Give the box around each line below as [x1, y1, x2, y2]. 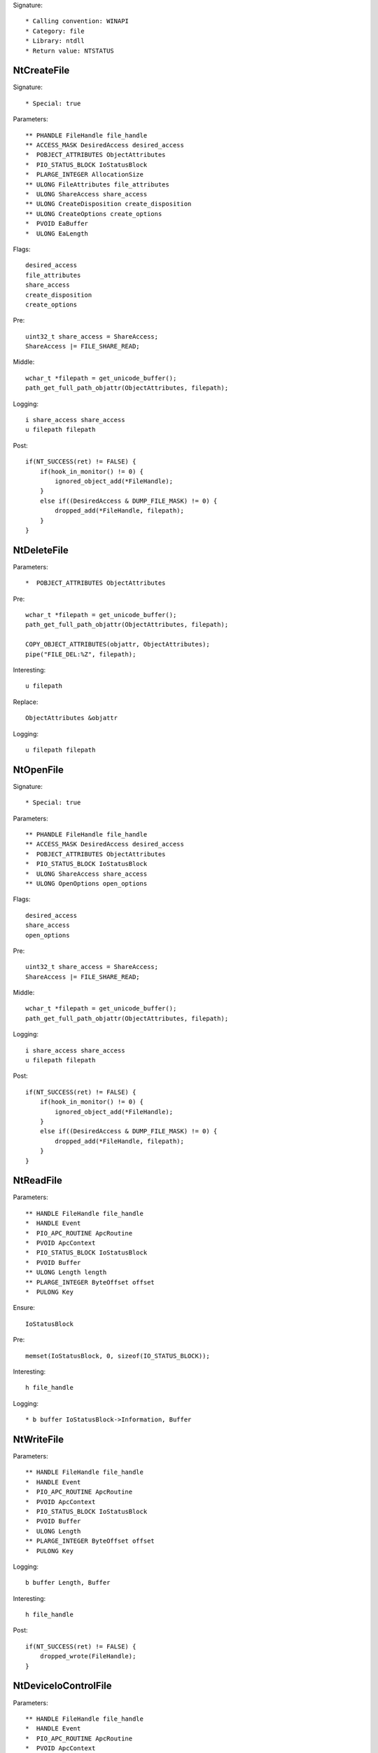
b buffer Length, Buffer [25, 1578, 111, 1587]
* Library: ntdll [25, 37, 85, 45]
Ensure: [13, 1304, 35, 1312]
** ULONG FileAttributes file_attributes [25, 180, 169, 189]
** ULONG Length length [25, 1268, 107, 1276]
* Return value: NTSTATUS [25, 46, 115, 55]
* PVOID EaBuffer [25, 219, 89, 228]
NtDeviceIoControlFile [13, 1680, 112, 1692]
